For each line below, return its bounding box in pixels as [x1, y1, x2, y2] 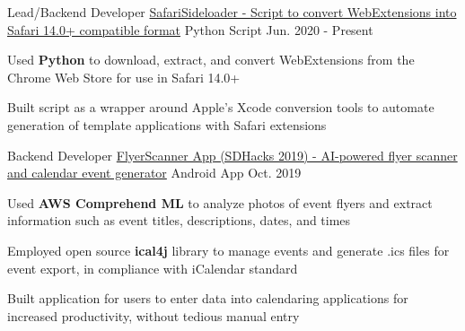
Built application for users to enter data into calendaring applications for [7, 289, 408, 308]
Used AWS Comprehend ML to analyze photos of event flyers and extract [7, 193, 433, 212]
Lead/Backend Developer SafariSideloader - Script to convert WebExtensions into [7, 3, 457, 21]
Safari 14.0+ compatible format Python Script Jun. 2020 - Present [7, 20, 373, 39]
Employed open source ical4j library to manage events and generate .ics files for [7, 240, 450, 259]
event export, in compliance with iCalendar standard [7, 258, 298, 277]
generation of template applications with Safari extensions [7, 115, 327, 134]
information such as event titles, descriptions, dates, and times [7, 211, 351, 230]
